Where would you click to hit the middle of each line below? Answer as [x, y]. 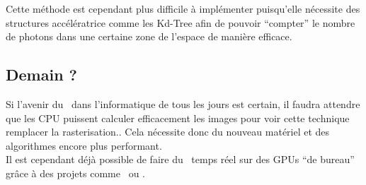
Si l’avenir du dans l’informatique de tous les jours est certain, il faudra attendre [183, 103]
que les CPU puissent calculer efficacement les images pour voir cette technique [178, 118]
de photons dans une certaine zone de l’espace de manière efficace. [149, 36]
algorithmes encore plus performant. [84, 145]
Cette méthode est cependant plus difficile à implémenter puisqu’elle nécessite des [183, 8]
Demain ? [42, 74]
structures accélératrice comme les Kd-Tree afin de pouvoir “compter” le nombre [181, 22]
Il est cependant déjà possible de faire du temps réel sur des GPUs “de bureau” [180, 159]
